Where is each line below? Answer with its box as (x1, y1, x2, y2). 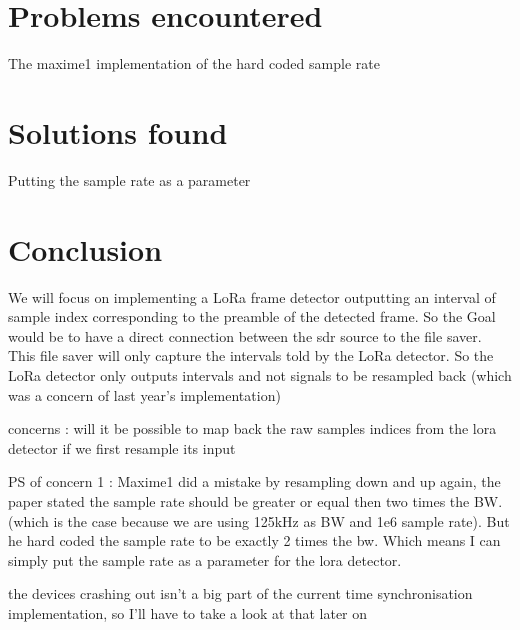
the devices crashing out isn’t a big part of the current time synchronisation (8, 583, 473, 604)
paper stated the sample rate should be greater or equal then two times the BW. (8, 490, 503, 511)
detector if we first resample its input (8, 437, 236, 458)
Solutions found (8, 111, 228, 152)
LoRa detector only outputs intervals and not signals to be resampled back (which (8, 364, 512, 385)
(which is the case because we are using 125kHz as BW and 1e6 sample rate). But (8, 510, 510, 531)
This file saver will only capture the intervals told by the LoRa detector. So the (8, 345, 494, 366)
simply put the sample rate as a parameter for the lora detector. (8, 549, 402, 570)
